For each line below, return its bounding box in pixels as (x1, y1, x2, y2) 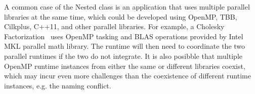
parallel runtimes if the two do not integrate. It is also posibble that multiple (4, 50, 242, 61)
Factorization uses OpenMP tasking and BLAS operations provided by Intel (4, 31, 243, 41)
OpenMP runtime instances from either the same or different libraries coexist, (4, 60, 245, 71)
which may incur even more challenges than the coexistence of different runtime (4, 70, 251, 81)
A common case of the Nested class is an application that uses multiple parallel (4, 2, 250, 12)
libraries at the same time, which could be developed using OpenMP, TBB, (4, 11, 237, 22)
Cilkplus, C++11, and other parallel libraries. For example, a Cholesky (4, 21, 225, 32)
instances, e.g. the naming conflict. (4, 80, 111, 90)
